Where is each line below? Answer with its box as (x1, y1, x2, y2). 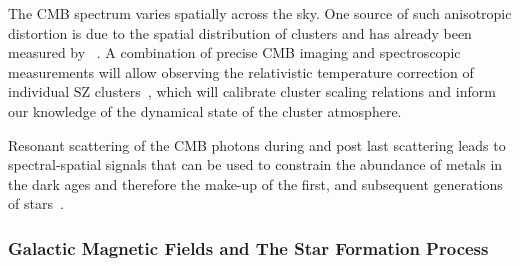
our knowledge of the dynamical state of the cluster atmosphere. (8, 100, 402, 121)
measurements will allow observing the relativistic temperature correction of (8, 61, 474, 82)
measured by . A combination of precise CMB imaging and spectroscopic (8, 42, 461, 63)
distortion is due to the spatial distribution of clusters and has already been (8, 22, 472, 43)
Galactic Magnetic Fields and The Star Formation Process (8, 235, 489, 260)
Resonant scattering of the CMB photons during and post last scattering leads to (8, 134, 506, 155)
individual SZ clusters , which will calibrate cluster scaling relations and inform (8, 81, 496, 102)
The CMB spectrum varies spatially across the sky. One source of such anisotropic (8, 3, 512, 23)
